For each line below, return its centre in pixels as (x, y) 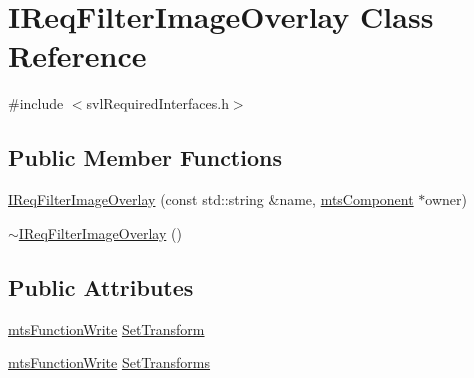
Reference (77, 55)
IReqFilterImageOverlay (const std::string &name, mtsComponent (211, 199)
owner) (446, 199)
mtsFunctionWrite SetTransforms (109, 362)
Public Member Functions (145, 157)
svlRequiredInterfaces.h (157, 103)
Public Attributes (101, 286)
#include (36, 103)
